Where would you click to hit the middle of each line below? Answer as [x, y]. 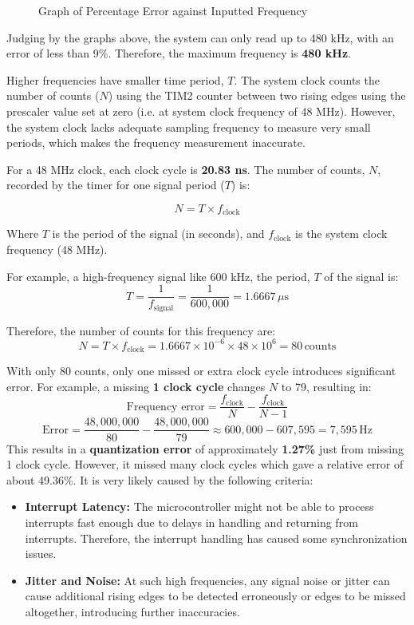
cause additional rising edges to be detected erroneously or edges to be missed [215, 596]
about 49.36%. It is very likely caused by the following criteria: [160, 479]
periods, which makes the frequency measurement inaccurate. [156, 142]
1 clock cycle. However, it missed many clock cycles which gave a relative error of [205, 464]
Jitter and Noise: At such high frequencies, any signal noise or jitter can [207, 580]
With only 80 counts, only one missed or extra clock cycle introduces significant [201, 371]
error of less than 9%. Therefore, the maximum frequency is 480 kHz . [179, 53]
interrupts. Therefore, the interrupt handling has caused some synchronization [216, 538]
